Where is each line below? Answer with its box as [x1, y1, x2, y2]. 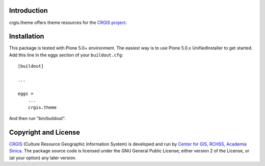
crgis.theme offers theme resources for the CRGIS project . [9, 20, 127, 25]
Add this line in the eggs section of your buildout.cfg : [9, 52, 124, 58]
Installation [9, 32, 44, 41]
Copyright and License [9, 128, 80, 137]
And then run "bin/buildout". [9, 115, 66, 121]
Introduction [9, 6, 48, 15]
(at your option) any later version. [9, 155, 77, 161]
